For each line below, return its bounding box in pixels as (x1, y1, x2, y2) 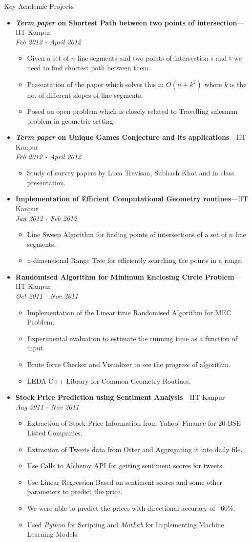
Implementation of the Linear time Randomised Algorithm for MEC (27, 307, 231, 317)
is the (230, 79, 247, 89)
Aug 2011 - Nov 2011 (15, 401, 79, 412)
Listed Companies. (27, 428, 83, 437)
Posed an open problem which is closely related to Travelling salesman (27, 106, 238, 116)
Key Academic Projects (4, 1, 74, 11)
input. (27, 343, 45, 353)
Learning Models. (27, 529, 79, 539)
